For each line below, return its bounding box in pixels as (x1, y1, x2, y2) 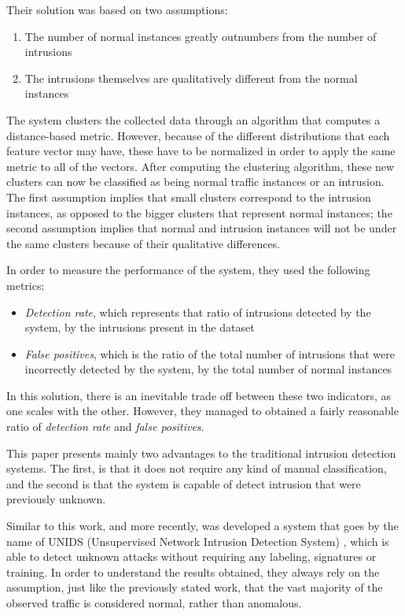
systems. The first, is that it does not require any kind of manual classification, (6, 460, 387, 477)
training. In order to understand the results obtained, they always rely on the (6, 563, 380, 580)
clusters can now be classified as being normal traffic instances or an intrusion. (6, 173, 385, 190)
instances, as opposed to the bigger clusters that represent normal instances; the (6, 204, 392, 221)
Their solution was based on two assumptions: (6, 2, 228, 17)
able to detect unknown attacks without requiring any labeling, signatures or (6, 548, 377, 565)
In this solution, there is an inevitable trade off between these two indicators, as (6, 387, 391, 403)
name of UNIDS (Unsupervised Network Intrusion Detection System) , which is (6, 533, 389, 549)
